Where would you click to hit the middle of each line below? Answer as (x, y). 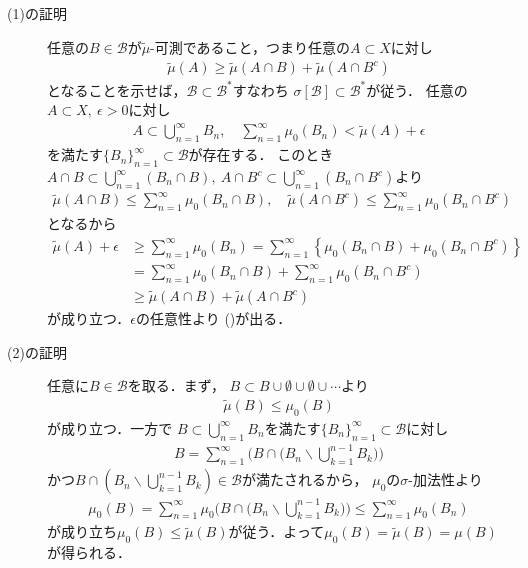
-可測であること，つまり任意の (250, 46)
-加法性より (445, 479)
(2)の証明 (37, 351)
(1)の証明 (37, 13)
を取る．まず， (176, 385)
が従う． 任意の (417, 89)
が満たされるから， (304, 479)
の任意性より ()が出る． (214, 318)
